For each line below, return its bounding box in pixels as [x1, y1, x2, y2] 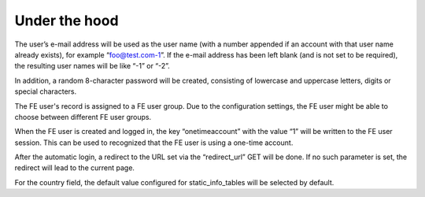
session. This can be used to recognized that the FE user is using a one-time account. [14, 138, 294, 147]
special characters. [14, 87, 77, 96]
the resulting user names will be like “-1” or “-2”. [14, 61, 171, 71]
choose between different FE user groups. [14, 112, 152, 121]
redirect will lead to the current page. [14, 163, 135, 173]
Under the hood [14, 12, 119, 29]
